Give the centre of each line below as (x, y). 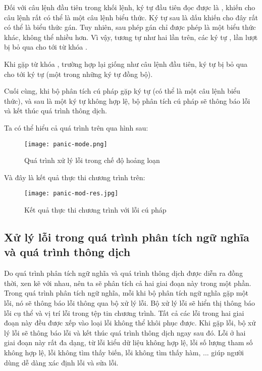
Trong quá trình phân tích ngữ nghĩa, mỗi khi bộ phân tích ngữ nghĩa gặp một (126, 293)
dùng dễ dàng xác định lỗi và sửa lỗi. (61, 362)
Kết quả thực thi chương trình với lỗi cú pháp (95, 210)
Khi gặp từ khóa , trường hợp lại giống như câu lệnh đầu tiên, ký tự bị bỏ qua (126, 64)
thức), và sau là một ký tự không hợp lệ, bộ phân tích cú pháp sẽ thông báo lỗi (127, 100)
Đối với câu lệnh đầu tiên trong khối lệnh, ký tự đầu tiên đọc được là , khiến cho (130, 7)
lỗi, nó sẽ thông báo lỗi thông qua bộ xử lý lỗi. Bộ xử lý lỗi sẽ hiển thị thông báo (129, 303)
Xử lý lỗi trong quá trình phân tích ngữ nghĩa (127, 237)
